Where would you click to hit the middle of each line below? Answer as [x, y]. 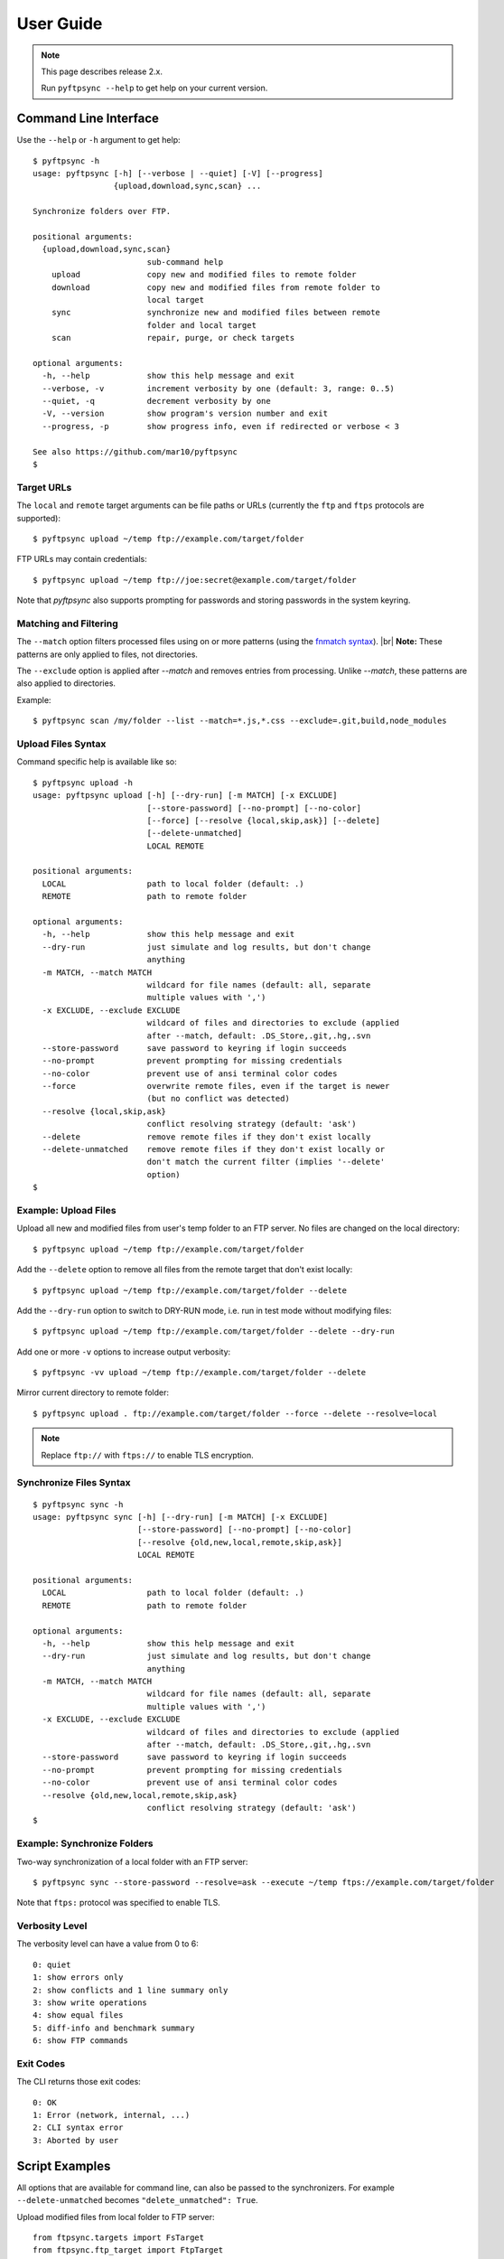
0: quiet [52, 1964]
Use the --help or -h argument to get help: [98, 140]
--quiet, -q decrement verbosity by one [156, 401]
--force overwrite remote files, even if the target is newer [216, 1086]
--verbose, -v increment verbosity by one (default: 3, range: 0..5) [218, 388]
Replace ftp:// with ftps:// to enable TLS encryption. [148, 1455]
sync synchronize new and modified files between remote [216, 313]
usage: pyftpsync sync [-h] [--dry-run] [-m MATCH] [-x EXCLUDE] [181, 1517]
